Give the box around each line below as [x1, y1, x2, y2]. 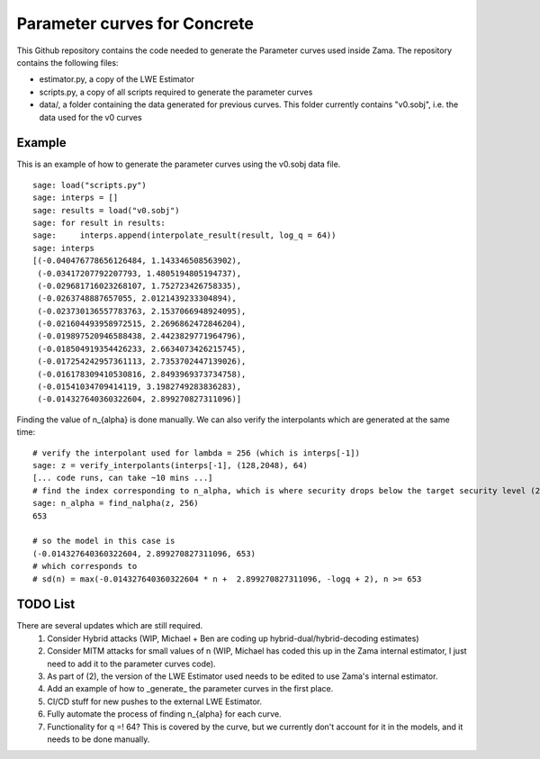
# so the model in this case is [32, 536, 175, 547]
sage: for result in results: [32, 217, 166, 228]
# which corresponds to [32, 561, 138, 572]
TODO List [16, 597, 76, 612]
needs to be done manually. [47, 734, 150, 745]
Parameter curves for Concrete [16, 14, 254, 33]
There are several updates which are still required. [16, 620, 202, 631]
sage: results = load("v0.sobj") [32, 205, 180, 215]
